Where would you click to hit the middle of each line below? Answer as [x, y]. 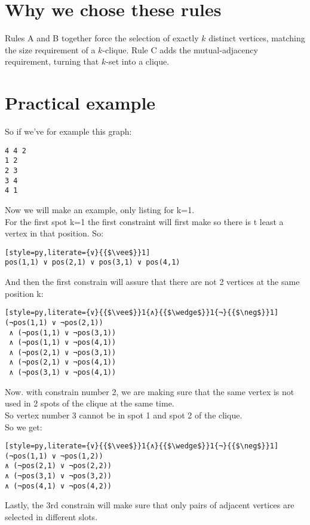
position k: [24, 293]
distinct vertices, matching [257, 38]
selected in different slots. [51, 517]
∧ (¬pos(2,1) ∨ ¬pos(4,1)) [63, 362]
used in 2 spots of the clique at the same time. [90, 403]
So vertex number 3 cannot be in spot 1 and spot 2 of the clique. [124, 415]
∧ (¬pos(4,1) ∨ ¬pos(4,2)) [58, 486]
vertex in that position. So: [54, 233]
